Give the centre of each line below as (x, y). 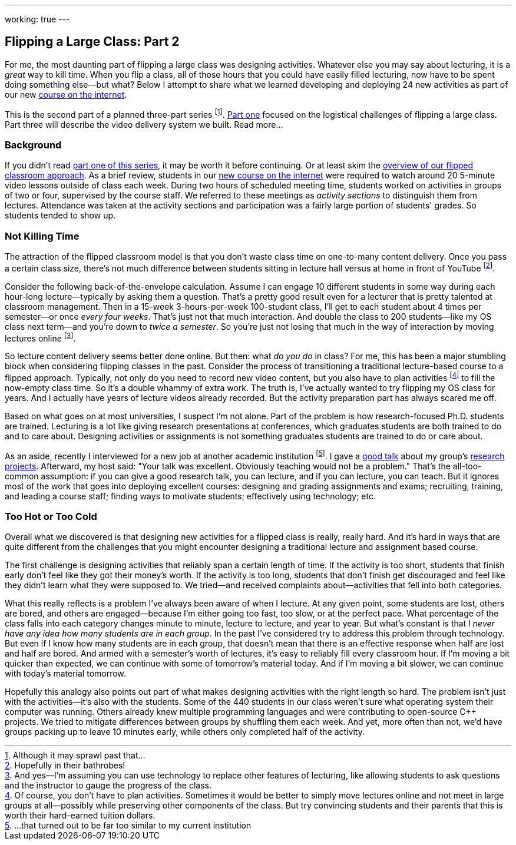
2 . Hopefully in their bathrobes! (65, 766)
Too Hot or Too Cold (51, 516)
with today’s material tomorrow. (65, 674)
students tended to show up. (60, 216)
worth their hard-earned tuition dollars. (80, 816)
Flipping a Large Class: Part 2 (92, 42)
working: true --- (37, 19)
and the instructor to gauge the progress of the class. (108, 786)
